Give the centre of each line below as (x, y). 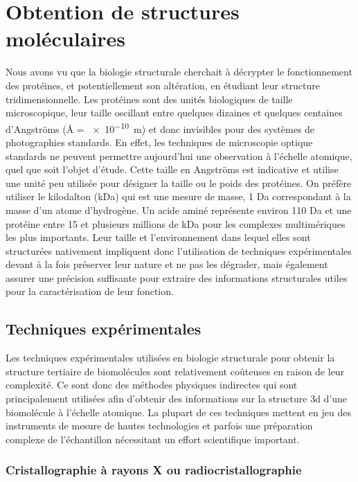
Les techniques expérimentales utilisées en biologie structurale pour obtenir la (170, 358)
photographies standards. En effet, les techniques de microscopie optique (159, 142)
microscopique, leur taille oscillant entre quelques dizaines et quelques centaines (174, 113)
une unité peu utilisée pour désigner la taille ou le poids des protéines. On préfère (179, 182)
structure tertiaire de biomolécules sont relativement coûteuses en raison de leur (175, 371)
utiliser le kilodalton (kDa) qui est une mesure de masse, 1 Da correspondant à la (178, 196)
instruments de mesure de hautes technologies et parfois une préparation (159, 426)
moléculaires (66, 38)
